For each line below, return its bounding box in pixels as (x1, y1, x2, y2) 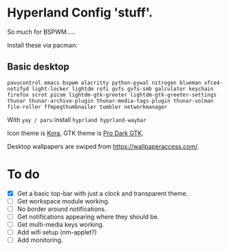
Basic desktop (7, 61, 70, 73)
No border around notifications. (17, 205, 107, 213)
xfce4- (204, 79, 223, 86)
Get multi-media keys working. (17, 220, 105, 228)
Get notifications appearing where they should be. (17, 212, 160, 221)
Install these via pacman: (7, 41, 78, 49)
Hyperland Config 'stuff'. (7, 5, 153, 21)
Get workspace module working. (17, 197, 110, 205)
